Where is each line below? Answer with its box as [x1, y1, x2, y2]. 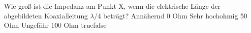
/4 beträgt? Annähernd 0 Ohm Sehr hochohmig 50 [94, 10, 248, 20]
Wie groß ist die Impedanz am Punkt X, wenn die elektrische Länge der [4, 1, 221, 11]
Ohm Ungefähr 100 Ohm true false [4, 20, 107, 30]
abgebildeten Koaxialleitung [4, 10, 88, 20]
